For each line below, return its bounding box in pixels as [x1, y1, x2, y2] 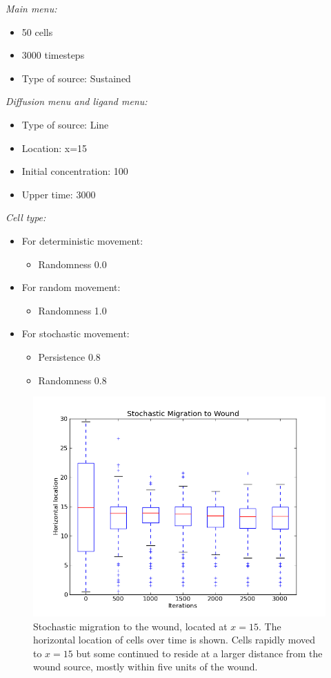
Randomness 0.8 [38, 373, 107, 387]
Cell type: [6, 210, 46, 225]
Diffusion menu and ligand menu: [6, 94, 148, 109]
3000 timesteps [21, 48, 85, 62]
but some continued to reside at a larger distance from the [76, 646, 323, 660]
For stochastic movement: [21, 326, 130, 341]
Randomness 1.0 [38, 303, 107, 317]
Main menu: [6, 1, 57, 15]
